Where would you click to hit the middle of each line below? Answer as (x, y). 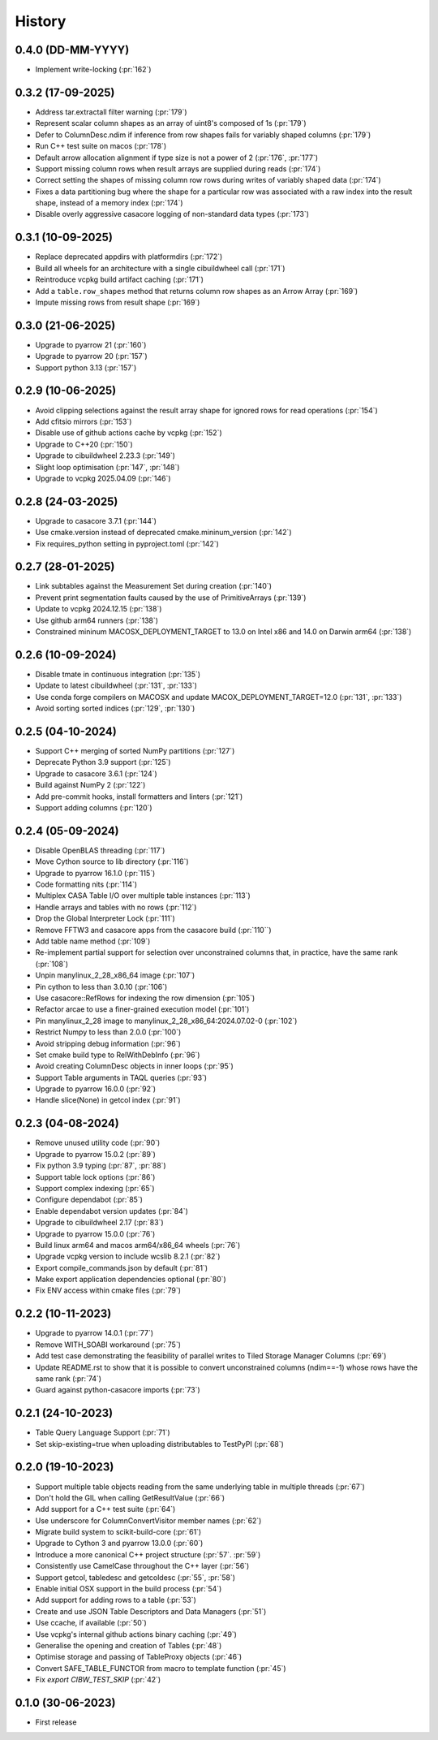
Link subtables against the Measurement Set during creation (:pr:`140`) (153, 586)
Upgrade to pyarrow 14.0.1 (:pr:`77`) (94, 1333)
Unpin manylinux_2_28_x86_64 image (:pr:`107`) (115, 975)
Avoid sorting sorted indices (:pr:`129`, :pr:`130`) (115, 708)
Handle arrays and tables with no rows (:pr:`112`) (116, 907)
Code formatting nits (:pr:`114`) (86, 884)
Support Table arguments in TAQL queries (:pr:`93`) (121, 1077)
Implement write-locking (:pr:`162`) (93, 70)
